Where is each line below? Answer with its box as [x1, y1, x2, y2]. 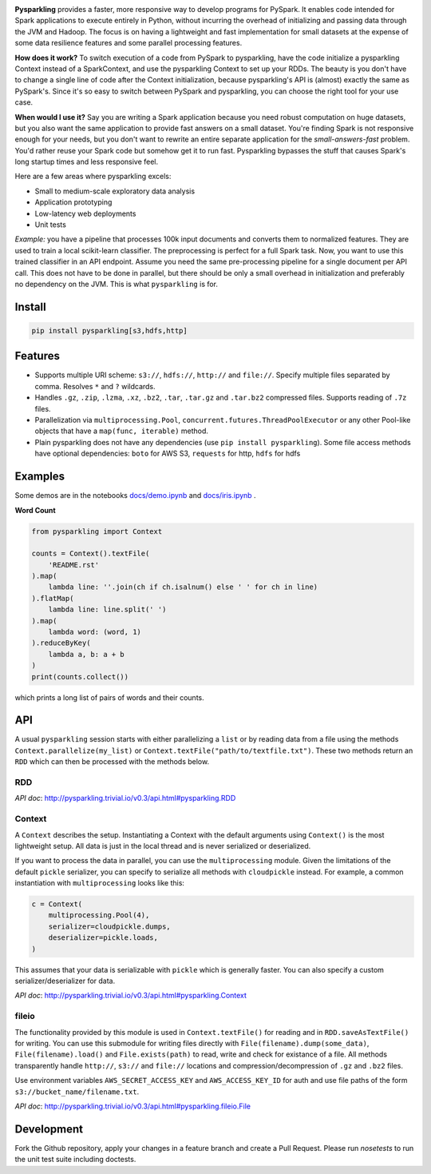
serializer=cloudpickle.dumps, [48, 921, 171, 931]
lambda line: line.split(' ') [48, 605, 167, 615]
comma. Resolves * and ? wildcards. [34, 381, 156, 391]
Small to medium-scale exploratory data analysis [34, 186, 196, 196]
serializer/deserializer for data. [14, 976, 116, 986]
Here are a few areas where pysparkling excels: [14, 172, 172, 181]
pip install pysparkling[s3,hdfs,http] [31, 326, 188, 335]
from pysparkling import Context [31, 527, 163, 535]
